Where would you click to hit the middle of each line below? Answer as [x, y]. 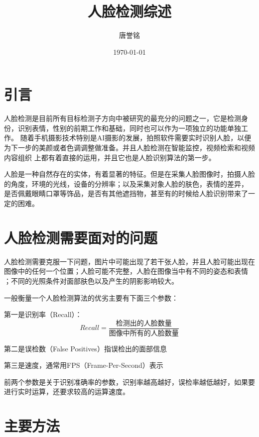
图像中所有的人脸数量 [144, 333]
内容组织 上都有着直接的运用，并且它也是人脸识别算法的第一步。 [110, 157]
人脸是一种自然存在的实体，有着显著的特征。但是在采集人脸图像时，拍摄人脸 [129, 174]
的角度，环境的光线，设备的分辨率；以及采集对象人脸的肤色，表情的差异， [126, 183]
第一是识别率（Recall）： [43, 314]
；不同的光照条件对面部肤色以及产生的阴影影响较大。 [91, 280]
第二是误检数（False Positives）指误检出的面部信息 [85, 348]
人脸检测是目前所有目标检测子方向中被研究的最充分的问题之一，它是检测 [123, 118]
